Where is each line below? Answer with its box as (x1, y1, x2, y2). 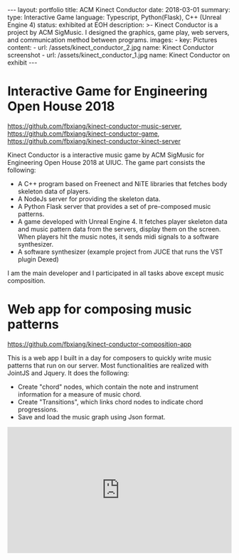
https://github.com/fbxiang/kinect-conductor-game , (7, 129, 160, 138)
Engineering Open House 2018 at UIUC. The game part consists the (7, 158, 206, 166)
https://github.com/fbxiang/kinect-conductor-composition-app (7, 340, 192, 348)
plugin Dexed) (17, 254, 59, 264)
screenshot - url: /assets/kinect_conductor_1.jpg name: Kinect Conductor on (7, 51, 230, 59)
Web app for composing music (7, 301, 192, 318)
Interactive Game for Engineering (7, 83, 208, 99)
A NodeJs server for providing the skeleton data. (17, 194, 161, 203)
